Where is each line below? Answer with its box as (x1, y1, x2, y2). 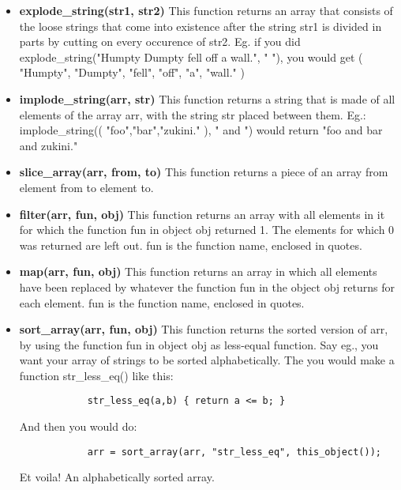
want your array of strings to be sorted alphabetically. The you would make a (19, 352, 395, 368)
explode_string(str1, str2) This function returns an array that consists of (19, 2, 393, 18)
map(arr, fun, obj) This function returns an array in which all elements (19, 263, 377, 280)
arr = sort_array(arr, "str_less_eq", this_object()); (87, 446, 381, 458)
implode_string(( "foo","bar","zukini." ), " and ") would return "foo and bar (19, 122, 383, 138)
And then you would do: (19, 418, 137, 435)
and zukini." (19, 137, 78, 153)
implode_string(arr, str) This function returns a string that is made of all (19, 90, 395, 107)
